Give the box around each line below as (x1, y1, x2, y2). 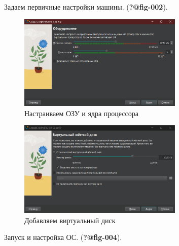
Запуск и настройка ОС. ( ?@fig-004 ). (4, 232, 122, 242)
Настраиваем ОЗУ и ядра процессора (24, 108, 139, 118)
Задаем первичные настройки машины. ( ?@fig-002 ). (4, 2, 168, 12)
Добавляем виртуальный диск (24, 215, 116, 225)
